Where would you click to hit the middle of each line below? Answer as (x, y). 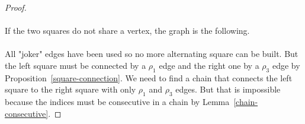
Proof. (16, 7)
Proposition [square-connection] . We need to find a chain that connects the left (149, 77)
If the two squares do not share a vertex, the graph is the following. (127, 31)
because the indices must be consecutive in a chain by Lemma (117, 102)
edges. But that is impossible (228, 89)
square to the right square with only (70, 89)
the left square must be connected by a (76, 65)
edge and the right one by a (209, 65)
